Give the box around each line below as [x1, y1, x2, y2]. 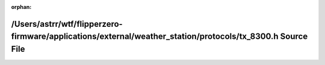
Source [280, 32, 308, 42]
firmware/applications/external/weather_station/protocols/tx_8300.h [11, 32, 279, 42]
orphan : [11, 4, 32, 10]
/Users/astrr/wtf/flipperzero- [11, 18, 123, 29]
